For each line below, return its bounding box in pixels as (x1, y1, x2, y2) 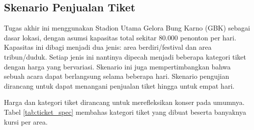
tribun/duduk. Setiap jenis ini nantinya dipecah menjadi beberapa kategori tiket (4, 51, 247, 62)
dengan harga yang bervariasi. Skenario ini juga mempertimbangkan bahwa (4, 61, 231, 71)
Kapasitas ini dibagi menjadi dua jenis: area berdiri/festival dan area (4, 42, 212, 52)
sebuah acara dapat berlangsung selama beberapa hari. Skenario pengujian (4, 71, 229, 81)
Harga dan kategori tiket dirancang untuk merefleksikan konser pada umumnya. (4, 97, 245, 107)
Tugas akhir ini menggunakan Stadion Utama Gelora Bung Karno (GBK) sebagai (4, 23, 251, 33)
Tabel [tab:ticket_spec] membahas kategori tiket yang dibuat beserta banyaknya (4, 106, 247, 117)
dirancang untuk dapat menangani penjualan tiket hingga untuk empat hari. (4, 80, 235, 91)
